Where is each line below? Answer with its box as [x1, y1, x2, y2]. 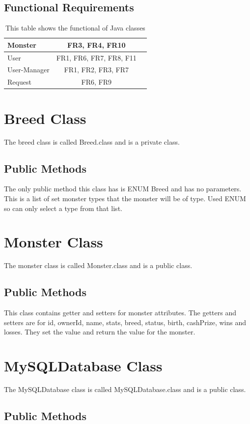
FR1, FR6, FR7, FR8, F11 [56, 52, 137, 62]
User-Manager [7, 64, 50, 75]
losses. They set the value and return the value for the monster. [4, 327, 195, 337]
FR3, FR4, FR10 [67, 39, 126, 50]
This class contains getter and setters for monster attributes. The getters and [4, 307, 236, 318]
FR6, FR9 [81, 77, 112, 87]
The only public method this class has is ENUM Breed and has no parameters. [4, 183, 242, 194]
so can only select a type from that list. [4, 203, 122, 213]
